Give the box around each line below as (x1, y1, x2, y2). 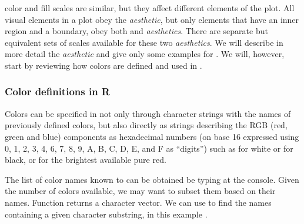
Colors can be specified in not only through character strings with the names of (5, 107, 291, 119)
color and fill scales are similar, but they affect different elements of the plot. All (5, 2, 295, 14)
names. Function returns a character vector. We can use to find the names (5, 196, 272, 208)
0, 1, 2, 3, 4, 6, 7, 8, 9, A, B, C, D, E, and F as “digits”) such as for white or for (5, 142, 293, 154)
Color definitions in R (5, 84, 110, 99)
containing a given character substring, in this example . (5, 208, 208, 220)
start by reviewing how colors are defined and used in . (5, 59, 202, 71)
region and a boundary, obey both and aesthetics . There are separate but (5, 25, 268, 37)
